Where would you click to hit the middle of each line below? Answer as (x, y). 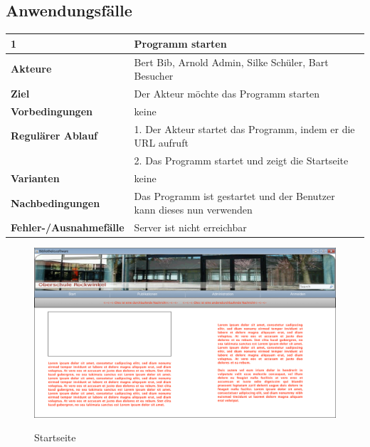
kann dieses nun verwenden (193, 210)
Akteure (31, 69)
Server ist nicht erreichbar (190, 227)
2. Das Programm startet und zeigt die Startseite (241, 161)
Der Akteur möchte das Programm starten (227, 93)
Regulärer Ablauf (54, 136)
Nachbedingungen (55, 203)
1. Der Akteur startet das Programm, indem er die (244, 128)
